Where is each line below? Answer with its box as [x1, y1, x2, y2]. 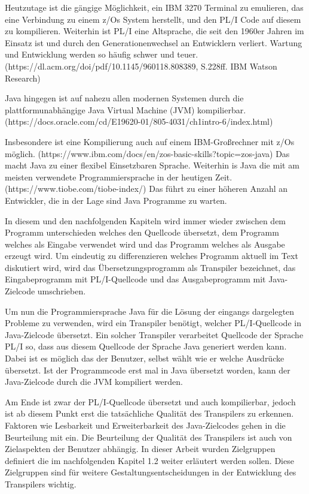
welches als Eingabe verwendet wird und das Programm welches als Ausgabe [5, 237, 285, 250]
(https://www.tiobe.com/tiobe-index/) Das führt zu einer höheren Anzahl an [5, 182, 288, 195]
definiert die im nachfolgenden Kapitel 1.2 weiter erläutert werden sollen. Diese [5, 454, 294, 466]
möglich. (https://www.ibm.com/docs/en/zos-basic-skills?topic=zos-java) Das [5, 147, 290, 159]
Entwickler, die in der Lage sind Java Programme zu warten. [5, 194, 227, 206]
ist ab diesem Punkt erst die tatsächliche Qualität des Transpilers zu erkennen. [5, 407, 294, 420]
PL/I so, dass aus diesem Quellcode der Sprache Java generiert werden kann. [5, 340, 287, 353]
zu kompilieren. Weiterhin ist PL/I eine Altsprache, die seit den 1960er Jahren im [5, 25, 304, 37]
